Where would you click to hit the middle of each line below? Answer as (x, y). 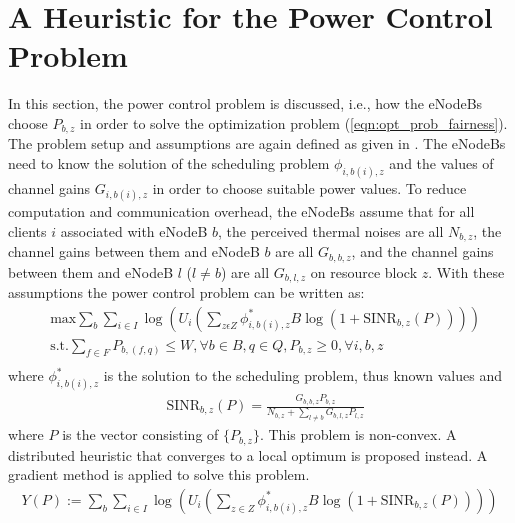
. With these (466, 271)
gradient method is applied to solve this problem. (159, 474)
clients (27, 230)
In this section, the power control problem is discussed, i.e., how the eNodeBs (245, 103)
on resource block (364, 271)
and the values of (441, 162)
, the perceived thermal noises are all (330, 230)
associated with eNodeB (134, 230)
